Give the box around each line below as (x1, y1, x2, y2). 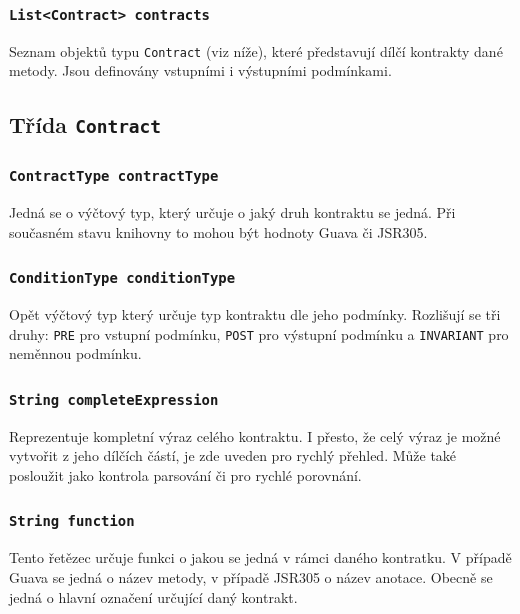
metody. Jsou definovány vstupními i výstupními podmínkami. (9, 60, 392, 81)
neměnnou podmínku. (9, 343, 142, 364)
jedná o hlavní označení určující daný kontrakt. (9, 586, 298, 607)
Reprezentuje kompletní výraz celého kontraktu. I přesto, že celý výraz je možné (9, 425, 501, 446)
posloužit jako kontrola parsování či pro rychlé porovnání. (9, 464, 362, 485)
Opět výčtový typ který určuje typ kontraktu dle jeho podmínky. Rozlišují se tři (9, 304, 501, 325)
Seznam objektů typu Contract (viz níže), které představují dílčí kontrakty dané (9, 40, 503, 61)
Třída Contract (9, 109, 162, 140)
